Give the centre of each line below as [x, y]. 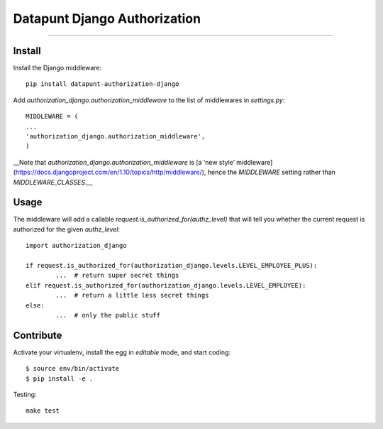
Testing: [25, 395]
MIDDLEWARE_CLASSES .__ [53, 182]
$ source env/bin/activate [73, 369]
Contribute [38, 335]
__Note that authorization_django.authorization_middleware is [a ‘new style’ [124, 162]
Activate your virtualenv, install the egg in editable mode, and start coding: [122, 352]
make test [43, 411]
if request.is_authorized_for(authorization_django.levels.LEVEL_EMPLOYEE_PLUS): [172, 266]
